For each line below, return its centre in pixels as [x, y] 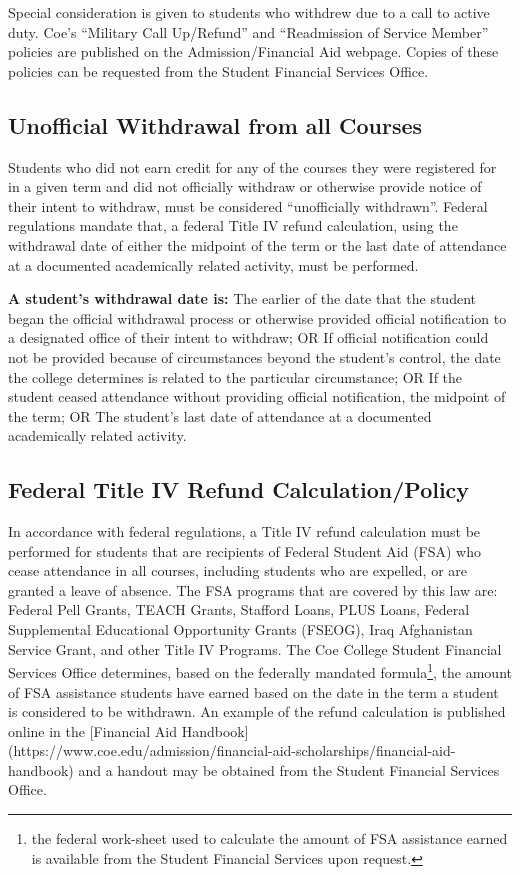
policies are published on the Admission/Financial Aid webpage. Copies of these [253, 51]
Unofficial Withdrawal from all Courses [215, 124]
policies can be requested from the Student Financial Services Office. [218, 70]
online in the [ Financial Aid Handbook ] [128, 730]
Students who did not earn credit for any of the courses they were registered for [252, 166]
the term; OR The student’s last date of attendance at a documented [220, 415]
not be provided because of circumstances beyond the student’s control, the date [254, 356]
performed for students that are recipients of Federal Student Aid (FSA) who [245, 550]
